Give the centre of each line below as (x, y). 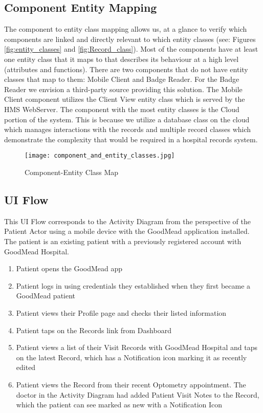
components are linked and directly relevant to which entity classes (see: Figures (130, 39)
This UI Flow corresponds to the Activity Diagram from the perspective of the (127, 221)
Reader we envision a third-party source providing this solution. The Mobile (123, 89)
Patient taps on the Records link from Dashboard (94, 330)
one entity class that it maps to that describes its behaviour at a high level (122, 59)
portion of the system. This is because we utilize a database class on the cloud (127, 119)
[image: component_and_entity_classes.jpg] (100, 156)
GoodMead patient (46, 296)
